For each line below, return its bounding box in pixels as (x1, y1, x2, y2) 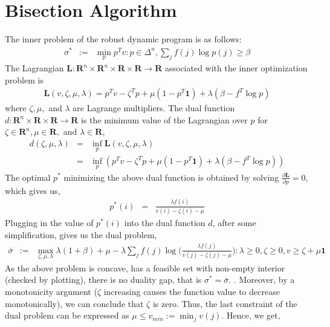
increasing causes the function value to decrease (103, 285, 280, 298)
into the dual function (124, 216, 205, 229)
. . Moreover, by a (228, 273, 295, 286)
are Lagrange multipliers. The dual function (73, 102, 235, 114)
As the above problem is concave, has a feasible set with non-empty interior (5, 261, 285, 274)
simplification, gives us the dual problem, (5, 228, 157, 241)
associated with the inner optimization (164, 62, 308, 74)
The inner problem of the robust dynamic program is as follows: (5, 33, 242, 45)
